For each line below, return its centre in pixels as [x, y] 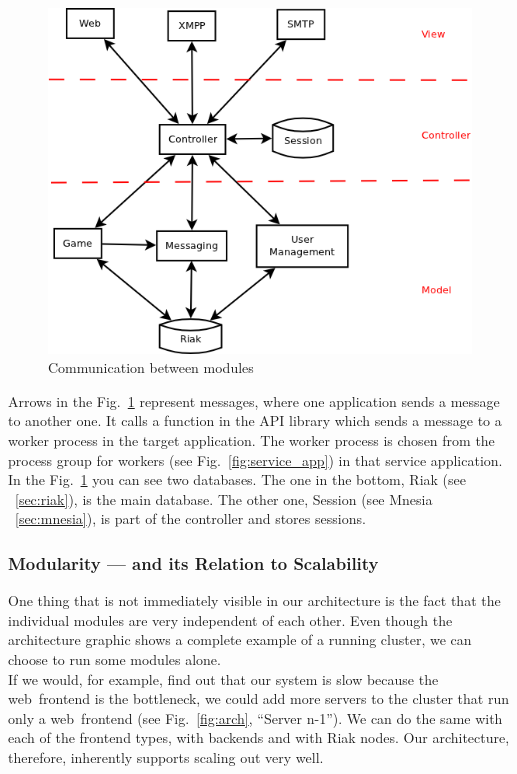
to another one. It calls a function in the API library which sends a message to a [255, 420]
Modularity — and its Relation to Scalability [193, 562]
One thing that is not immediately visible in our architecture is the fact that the [254, 600]
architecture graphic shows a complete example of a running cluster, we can [240, 639]
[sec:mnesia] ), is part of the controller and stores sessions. [190, 518]
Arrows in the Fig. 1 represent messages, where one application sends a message [254, 400]
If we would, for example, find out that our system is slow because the [223, 678]
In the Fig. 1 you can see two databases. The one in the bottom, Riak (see [237, 479]
